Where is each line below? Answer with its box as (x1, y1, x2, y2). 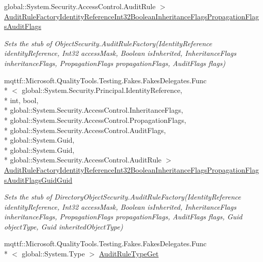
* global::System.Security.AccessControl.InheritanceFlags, (4, 105, 183, 115)
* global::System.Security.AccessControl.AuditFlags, (4, 124, 166, 135)
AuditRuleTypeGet (99, 248, 159, 259)
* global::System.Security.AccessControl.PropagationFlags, (4, 114, 186, 125)
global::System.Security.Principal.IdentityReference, (21, 85, 183, 95)
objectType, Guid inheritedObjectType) (4, 221, 123, 232)
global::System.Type (21, 248, 85, 259)
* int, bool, (4, 94, 39, 105)
